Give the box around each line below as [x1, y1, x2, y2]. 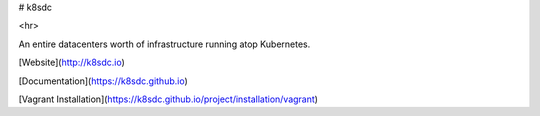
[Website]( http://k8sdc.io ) [18, 56, 125, 69]
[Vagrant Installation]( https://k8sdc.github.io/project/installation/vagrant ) [18, 93, 319, 105]
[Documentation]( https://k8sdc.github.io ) [18, 75, 189, 87]
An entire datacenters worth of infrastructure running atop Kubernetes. [18, 38, 311, 50]
